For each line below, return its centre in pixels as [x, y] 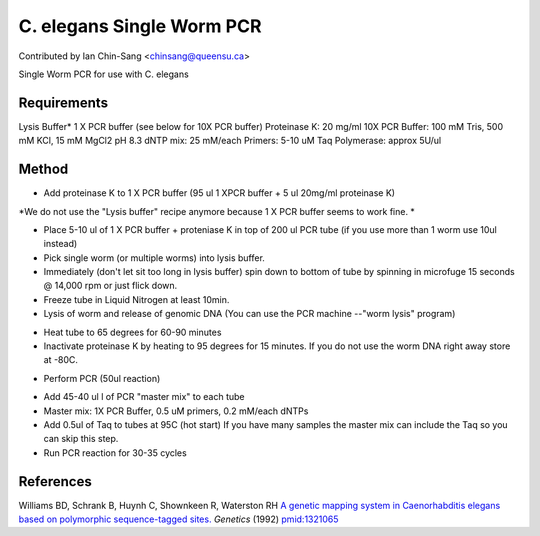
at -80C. [61, 360]
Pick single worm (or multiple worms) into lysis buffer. [154, 257]
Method [43, 169]
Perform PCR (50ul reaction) [102, 378]
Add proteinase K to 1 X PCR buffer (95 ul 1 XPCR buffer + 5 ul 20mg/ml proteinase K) [219, 193]
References [55, 481]
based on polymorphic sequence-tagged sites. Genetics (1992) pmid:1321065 [178, 519]
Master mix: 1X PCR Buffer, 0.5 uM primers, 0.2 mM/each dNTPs [176, 411]
